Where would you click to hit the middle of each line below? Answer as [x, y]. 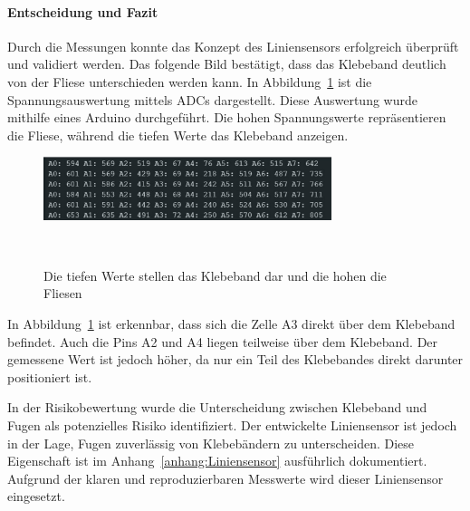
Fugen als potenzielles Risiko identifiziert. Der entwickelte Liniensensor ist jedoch [232, 424]
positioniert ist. [50, 376]
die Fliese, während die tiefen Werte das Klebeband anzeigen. [178, 135]
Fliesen [63, 293]
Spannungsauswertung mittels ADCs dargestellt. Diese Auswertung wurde [212, 99]
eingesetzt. [36, 496]
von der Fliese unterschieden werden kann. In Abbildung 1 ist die [190, 81]
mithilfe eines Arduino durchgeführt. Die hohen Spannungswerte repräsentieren [227, 117]
